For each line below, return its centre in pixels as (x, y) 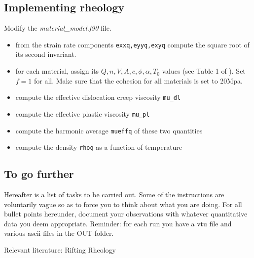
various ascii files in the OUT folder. (59, 233)
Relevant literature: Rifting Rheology (60, 250)
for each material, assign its (57, 71)
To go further (39, 174)
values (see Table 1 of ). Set (204, 71)
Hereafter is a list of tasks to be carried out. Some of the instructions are (114, 194)
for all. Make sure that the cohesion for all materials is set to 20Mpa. (138, 80)
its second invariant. (46, 54)
